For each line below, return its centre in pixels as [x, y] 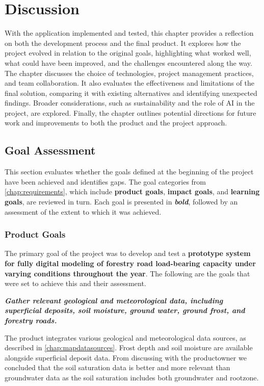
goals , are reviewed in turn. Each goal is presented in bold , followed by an [121, 202]
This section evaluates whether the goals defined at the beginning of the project [129, 172]
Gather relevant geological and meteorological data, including [114, 300]
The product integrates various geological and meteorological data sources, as [125, 337]
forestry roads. [31, 320]
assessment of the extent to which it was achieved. [83, 211]
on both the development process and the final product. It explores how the [123, 43]
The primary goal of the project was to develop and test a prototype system [128, 253]
